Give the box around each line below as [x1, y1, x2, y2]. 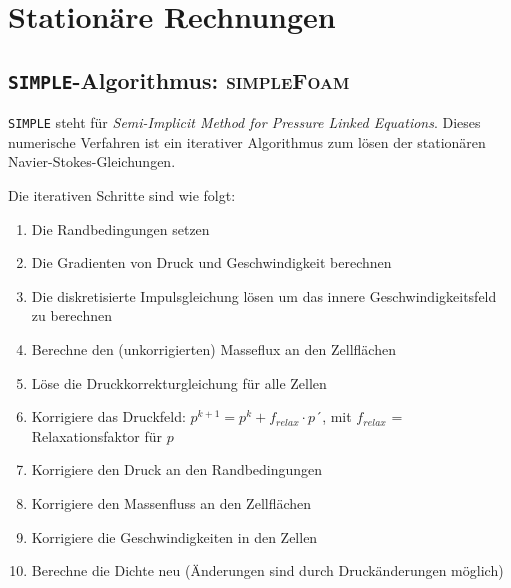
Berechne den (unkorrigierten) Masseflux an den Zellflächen [31, 338, 396, 359]
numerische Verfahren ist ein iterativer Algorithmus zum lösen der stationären [8, 131, 486, 152]
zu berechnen [31, 305, 112, 326]
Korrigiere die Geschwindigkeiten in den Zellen [31, 526, 318, 547]
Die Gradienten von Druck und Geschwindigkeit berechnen [31, 252, 392, 273]
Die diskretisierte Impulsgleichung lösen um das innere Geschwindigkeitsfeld [31, 285, 497, 306]
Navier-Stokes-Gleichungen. [8, 151, 176, 172]
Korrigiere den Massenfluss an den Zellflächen [31, 492, 312, 513]
